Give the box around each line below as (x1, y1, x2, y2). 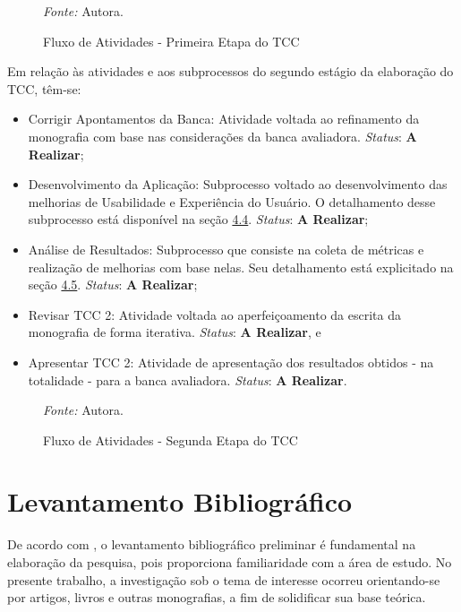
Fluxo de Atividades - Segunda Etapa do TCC (43, 430, 298, 449)
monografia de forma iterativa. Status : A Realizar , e (28, 323, 321, 341)
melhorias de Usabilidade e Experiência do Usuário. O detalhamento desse (28, 192, 436, 211)
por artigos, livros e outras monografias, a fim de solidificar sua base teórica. (7, 588, 426, 607)
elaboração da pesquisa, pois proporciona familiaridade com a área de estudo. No (7, 553, 452, 571)
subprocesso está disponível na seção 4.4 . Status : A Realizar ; (28, 210, 369, 228)
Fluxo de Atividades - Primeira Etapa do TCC (43, 31, 300, 50)
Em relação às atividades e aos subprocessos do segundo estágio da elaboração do (7, 62, 454, 81)
